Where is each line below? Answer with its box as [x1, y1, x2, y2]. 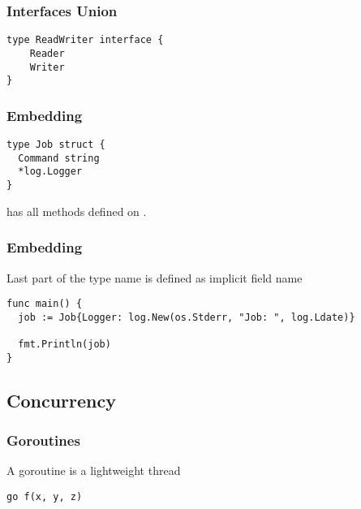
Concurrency [6, 387, 116, 412]
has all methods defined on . [6, 202, 147, 219]
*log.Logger [18, 166, 83, 178]
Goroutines [6, 430, 80, 451]
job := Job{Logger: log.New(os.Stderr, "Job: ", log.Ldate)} [18, 311, 355, 323]
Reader [29, 47, 65, 59]
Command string [18, 152, 100, 164]
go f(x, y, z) [6, 490, 83, 503]
